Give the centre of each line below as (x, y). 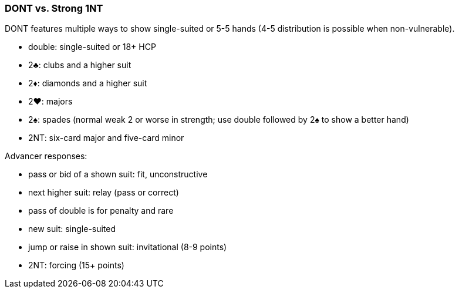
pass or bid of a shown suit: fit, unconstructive (118, 174)
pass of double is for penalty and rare (101, 211)
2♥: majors (50, 102)
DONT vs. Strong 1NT (54, 8)
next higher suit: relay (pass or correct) (104, 193)
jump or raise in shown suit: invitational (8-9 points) (128, 247)
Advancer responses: (46, 156)
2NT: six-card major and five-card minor (106, 138)
